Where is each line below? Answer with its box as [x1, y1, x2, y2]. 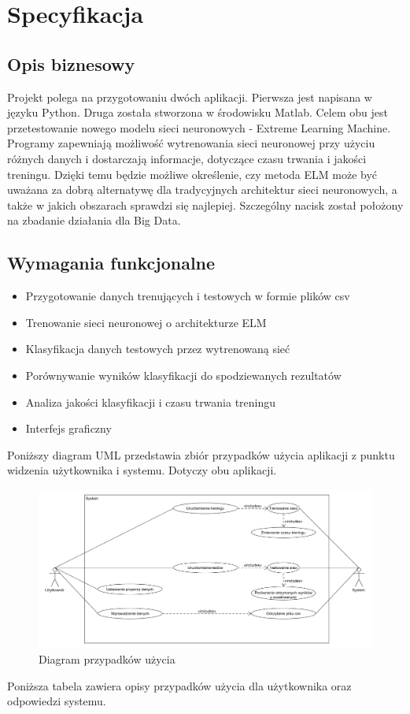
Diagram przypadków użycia [39, 651, 175, 668]
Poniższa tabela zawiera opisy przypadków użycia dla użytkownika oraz [7, 677, 352, 694]
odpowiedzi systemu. [7, 693, 106, 709]
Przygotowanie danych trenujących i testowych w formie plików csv [25, 288, 350, 304]
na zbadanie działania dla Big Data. [7, 212, 181, 229]
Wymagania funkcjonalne [7, 251, 216, 275]
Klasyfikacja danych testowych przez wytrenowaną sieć [25, 340, 290, 357]
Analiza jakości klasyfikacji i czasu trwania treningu [25, 393, 276, 410]
